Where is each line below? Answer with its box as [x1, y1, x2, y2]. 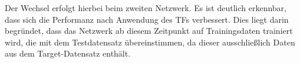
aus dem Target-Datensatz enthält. [5, 47, 131, 60]
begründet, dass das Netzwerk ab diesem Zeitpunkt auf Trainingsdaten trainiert [5, 24, 293, 37]
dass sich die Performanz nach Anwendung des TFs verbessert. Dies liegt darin [5, 13, 289, 25]
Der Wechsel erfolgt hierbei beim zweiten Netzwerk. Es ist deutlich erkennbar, [5, 2, 286, 13]
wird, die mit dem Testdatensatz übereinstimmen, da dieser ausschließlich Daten [5, 36, 295, 48]
